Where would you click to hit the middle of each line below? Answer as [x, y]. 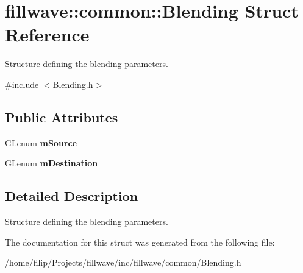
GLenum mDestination [52, 163]
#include [22, 84]
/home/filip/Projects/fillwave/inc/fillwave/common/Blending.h [123, 262]
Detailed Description [72, 196]
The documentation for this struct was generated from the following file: [140, 242]
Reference [47, 34]
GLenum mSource [41, 142]
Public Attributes [62, 117]
